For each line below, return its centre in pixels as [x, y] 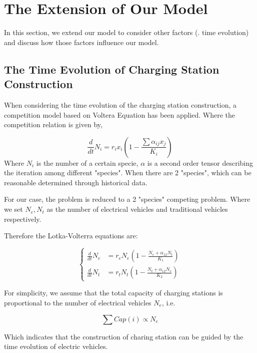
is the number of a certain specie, [87, 162]
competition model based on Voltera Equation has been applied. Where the [120, 114]
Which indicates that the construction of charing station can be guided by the [124, 336]
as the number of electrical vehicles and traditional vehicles [137, 209]
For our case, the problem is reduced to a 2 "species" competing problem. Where [127, 199]
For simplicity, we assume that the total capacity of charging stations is [113, 293]
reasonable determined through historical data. [76, 182]
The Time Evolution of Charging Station [112, 69]
